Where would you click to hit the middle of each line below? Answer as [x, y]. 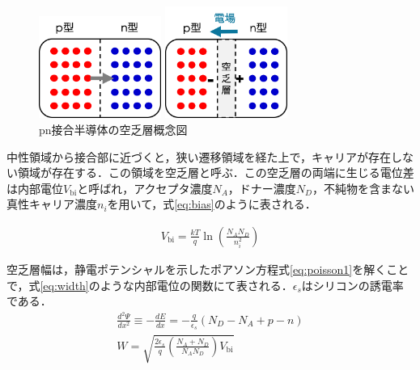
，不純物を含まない [363, 188]
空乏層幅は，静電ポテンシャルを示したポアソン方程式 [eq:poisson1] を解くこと [208, 269]
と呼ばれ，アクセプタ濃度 [145, 188]
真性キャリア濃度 [52, 204]
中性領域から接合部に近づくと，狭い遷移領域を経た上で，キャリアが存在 [199, 156]
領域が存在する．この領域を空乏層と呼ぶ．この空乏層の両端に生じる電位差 [216, 172]
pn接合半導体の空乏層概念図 [113, 129]
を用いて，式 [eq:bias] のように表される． [212, 204]
